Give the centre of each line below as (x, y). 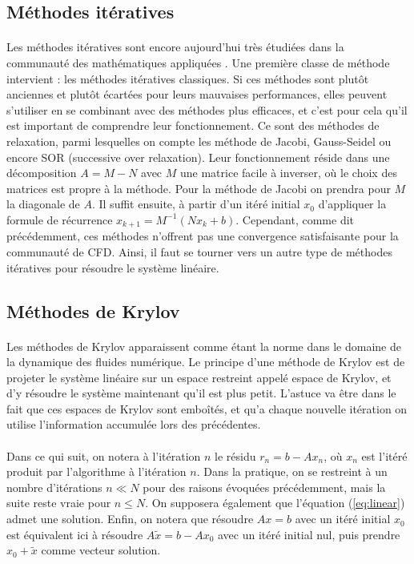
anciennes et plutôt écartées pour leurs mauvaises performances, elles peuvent (197, 94)
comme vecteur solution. (101, 550)
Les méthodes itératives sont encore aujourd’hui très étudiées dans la (175, 47)
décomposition (42, 173)
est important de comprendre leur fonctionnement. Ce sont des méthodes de (193, 125)
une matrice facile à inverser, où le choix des (289, 173)
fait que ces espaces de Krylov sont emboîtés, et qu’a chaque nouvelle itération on (207, 408)
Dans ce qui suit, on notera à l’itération (104, 455)
